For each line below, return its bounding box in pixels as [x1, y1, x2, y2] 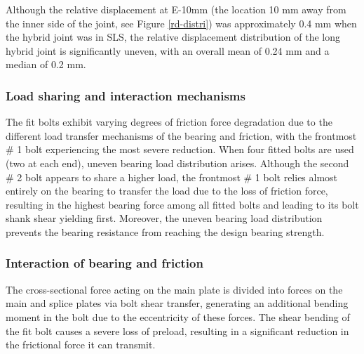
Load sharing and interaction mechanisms [6, 86, 245, 104]
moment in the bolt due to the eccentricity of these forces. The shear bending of [6, 309, 350, 324]
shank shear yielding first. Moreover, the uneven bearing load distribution [6, 211, 323, 225]
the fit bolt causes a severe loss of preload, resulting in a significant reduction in [6, 323, 349, 338]
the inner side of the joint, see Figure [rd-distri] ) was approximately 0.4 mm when [6, 15, 357, 30]
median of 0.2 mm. [6, 57, 86, 72]
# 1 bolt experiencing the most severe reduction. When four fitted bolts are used [6, 142, 354, 157]
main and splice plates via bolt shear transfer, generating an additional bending [6, 296, 349, 310]
